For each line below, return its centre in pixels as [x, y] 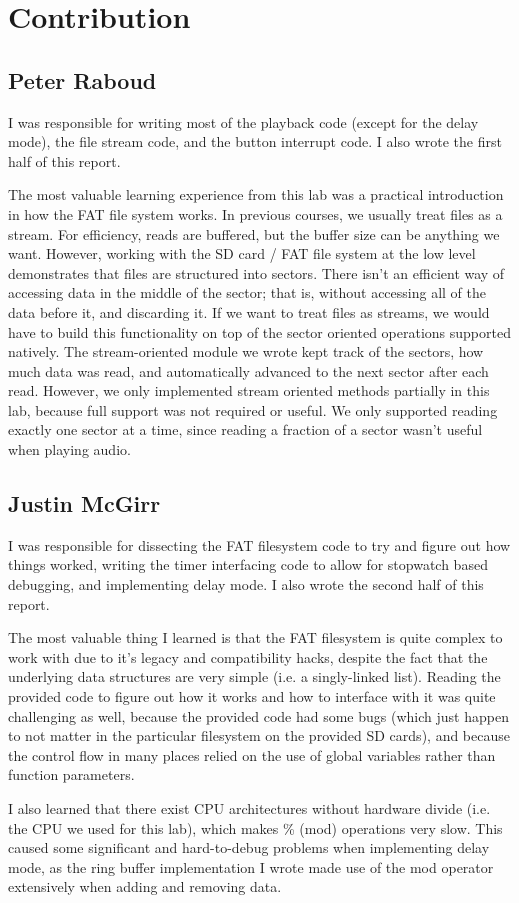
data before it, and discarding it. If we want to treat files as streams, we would [249, 311]
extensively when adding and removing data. [145, 886]
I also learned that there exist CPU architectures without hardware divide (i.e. [249, 808]
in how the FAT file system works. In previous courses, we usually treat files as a [255, 213]
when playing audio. [69, 449]
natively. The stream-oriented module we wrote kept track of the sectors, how [246, 351]
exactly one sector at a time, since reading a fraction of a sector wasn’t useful [245, 429]
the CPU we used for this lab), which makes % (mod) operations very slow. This [255, 827]
